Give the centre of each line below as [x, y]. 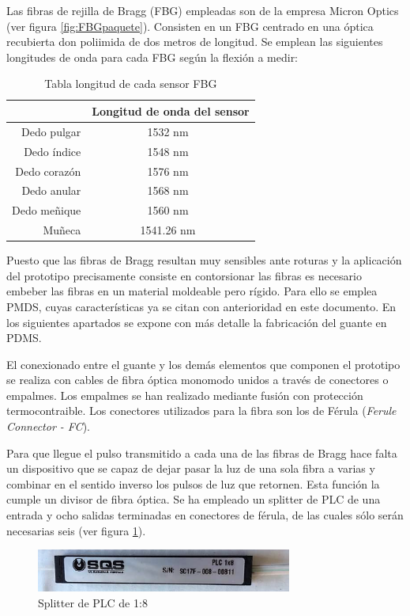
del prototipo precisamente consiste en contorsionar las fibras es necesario [184, 275]
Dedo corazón [48, 171]
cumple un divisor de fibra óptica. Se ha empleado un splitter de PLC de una [194, 499]
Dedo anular [51, 190]
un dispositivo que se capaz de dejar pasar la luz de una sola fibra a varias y [191, 468]
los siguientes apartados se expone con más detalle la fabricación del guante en [197, 322]
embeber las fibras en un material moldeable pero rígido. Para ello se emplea [192, 291]
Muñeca [62, 230]
